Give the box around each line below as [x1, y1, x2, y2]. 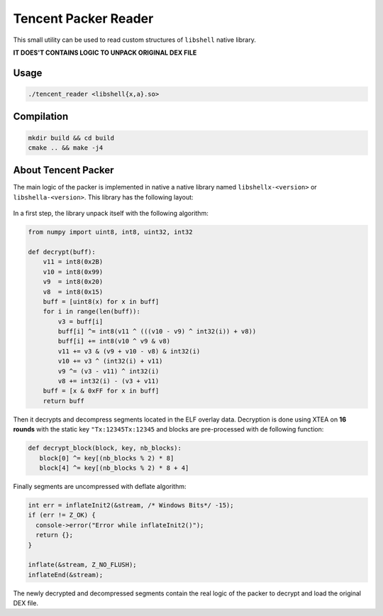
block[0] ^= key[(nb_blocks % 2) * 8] [39, 454, 174, 462]
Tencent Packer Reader [13, 11, 154, 26]
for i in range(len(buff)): [43, 307, 141, 316]
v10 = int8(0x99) [43, 268, 104, 276]
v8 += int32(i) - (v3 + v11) [57, 377, 160, 385]
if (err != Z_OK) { [28, 511, 96, 519]
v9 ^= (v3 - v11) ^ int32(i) [57, 367, 160, 375]
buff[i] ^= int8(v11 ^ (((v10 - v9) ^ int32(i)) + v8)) [57, 327, 257, 336]
